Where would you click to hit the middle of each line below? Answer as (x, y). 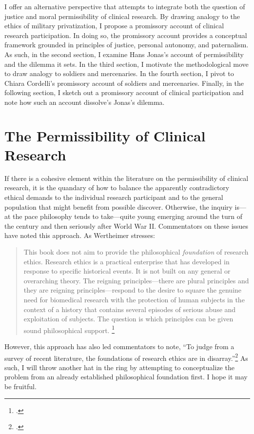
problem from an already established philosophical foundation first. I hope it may (126, 377)
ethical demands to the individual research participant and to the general (114, 197)
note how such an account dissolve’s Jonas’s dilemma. (85, 102)
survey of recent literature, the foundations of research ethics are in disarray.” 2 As (126, 357)
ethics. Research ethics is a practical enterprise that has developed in (127, 261)
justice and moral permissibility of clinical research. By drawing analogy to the (122, 16)
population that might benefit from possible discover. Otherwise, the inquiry (118, 207)
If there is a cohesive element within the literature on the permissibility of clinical (127, 178)
